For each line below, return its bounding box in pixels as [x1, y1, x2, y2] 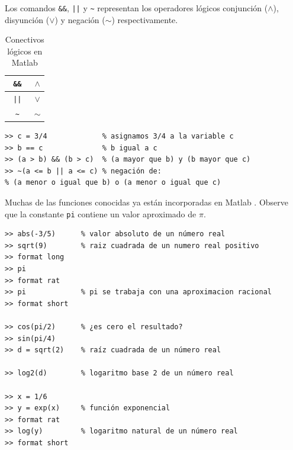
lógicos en [7, 44, 43, 57]
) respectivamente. [111, 13, 178, 25]
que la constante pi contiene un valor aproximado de [5, 207, 197, 220]
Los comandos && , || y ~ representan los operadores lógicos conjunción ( [5, 2, 268, 14]
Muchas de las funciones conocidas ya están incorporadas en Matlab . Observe [5, 195, 288, 208]
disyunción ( [5, 13, 50, 25]
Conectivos [5, 33, 44, 46]
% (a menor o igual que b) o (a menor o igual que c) [5, 178, 221, 187]
